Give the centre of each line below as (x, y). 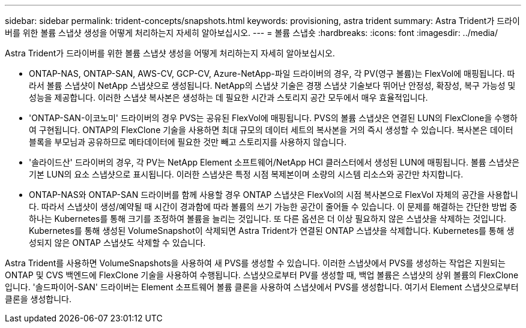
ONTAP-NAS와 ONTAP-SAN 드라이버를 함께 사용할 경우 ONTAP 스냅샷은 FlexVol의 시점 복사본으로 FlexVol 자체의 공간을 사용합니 (274, 195)
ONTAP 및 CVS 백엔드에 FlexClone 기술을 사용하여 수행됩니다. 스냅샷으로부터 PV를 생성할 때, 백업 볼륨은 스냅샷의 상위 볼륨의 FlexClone (262, 275)
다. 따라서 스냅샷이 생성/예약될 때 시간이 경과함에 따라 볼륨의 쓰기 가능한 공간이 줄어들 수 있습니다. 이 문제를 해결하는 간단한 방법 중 (273, 207)
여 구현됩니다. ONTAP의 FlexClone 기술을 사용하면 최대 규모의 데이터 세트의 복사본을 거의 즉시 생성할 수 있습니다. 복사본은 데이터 (271, 130)
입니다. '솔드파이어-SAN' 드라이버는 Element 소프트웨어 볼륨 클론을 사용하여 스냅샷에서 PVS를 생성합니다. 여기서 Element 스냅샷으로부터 (262, 287)
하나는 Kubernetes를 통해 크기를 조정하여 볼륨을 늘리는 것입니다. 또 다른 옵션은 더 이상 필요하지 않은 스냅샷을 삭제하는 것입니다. (268, 219)
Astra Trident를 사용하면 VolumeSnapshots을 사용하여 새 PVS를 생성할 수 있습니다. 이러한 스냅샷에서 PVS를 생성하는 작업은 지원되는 (255, 263)
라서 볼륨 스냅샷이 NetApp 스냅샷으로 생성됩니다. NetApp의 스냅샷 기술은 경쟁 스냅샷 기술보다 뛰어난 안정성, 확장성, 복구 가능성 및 (272, 85)
